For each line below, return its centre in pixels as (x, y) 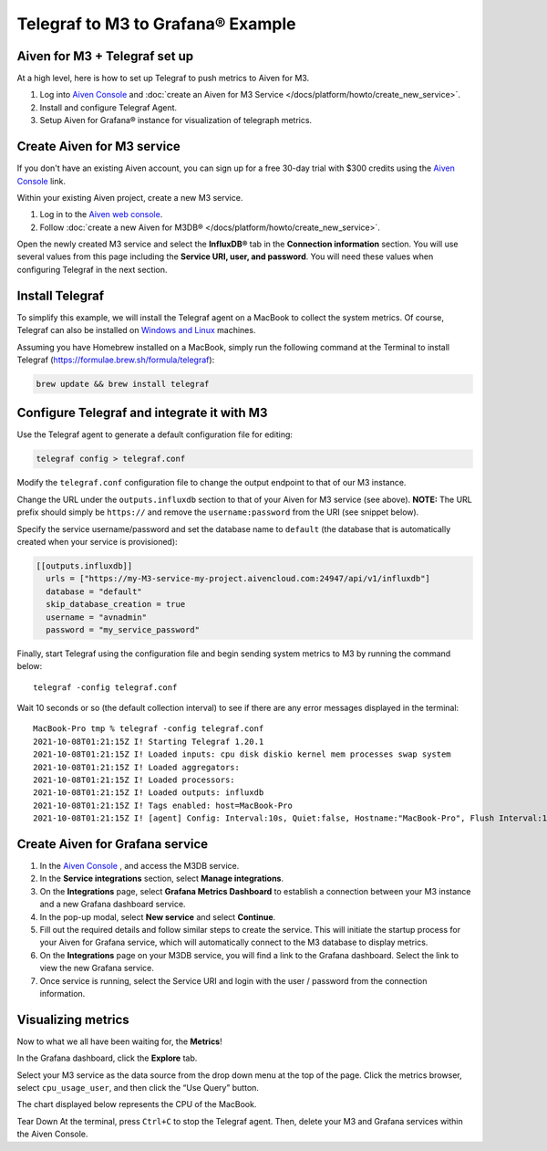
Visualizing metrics (73, 1019)
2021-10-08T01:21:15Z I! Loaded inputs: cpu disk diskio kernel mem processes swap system (242, 754)
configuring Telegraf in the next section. (92, 269)
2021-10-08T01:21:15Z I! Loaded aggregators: (137, 767)
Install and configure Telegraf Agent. (108, 107)
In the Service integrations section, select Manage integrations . (162, 879)
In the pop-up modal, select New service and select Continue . (158, 916)
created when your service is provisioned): (97, 541)
